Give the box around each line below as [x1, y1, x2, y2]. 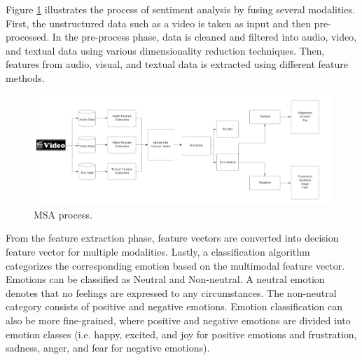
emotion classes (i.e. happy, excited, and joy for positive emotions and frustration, [6, 326, 357, 341]
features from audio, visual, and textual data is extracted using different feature [6, 57, 348, 71]
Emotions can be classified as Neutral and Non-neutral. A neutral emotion [6, 272, 325, 286]
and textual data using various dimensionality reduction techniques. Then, [6, 43, 325, 57]
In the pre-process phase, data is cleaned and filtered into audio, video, [52, 29, 357, 44]
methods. [6, 70, 45, 85]
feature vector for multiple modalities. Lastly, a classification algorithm [6, 244, 310, 258]
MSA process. [34, 207, 92, 221]
